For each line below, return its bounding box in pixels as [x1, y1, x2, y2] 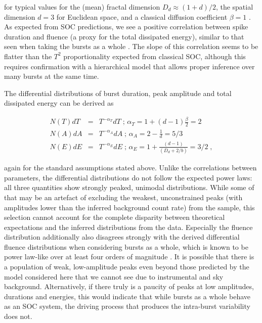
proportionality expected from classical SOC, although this [63, 51, 246, 61]
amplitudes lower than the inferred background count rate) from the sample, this [4, 202, 255, 212]
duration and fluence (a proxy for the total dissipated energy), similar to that [4, 31, 244, 41]
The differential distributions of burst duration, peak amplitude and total [4, 87, 232, 98]
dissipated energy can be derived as [4, 98, 114, 108]
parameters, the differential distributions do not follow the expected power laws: [4, 172, 252, 182]
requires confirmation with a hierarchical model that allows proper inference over [4, 61, 255, 71]
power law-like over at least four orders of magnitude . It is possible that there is [4, 251, 254, 262]
